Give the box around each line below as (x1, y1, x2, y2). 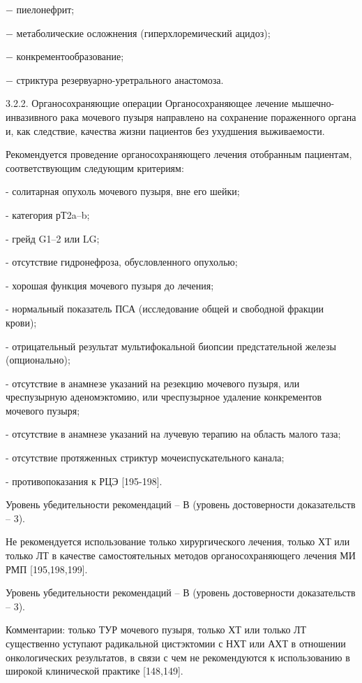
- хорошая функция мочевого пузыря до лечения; (6, 278, 214, 292)
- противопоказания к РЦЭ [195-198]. (6, 473, 163, 488)
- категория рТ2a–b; (6, 207, 90, 222)
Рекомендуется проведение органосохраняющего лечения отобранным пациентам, (6, 147, 352, 161)
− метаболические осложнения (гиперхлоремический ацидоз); (6, 25, 271, 40)
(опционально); (6, 352, 70, 367)
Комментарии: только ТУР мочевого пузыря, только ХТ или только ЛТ (6, 622, 307, 637)
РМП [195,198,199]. (6, 561, 88, 576)
